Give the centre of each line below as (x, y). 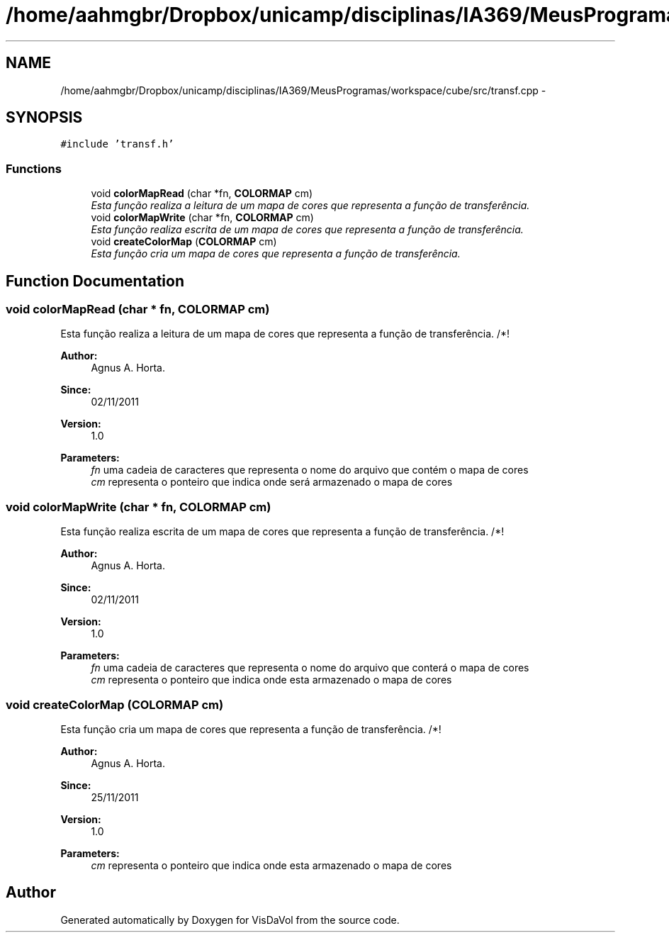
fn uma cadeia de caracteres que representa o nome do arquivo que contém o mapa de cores (310, 470)
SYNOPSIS (44, 118)
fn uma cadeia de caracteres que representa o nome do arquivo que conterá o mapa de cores (310, 668)
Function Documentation (95, 281)
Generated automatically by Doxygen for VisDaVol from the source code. (230, 920)
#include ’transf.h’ (117, 144)
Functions (34, 168)
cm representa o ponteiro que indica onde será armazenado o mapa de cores (272, 482)
